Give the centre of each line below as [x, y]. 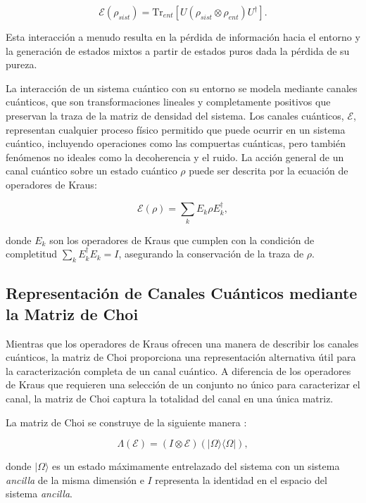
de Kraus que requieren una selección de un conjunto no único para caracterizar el [183, 384]
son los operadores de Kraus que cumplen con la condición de [182, 240]
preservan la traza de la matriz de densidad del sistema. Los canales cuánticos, [175, 115]
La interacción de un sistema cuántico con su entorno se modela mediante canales [182, 88]
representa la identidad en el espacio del [241, 479]
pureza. [21, 64]
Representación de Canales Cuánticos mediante [182, 293]
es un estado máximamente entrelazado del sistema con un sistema [196, 466]
